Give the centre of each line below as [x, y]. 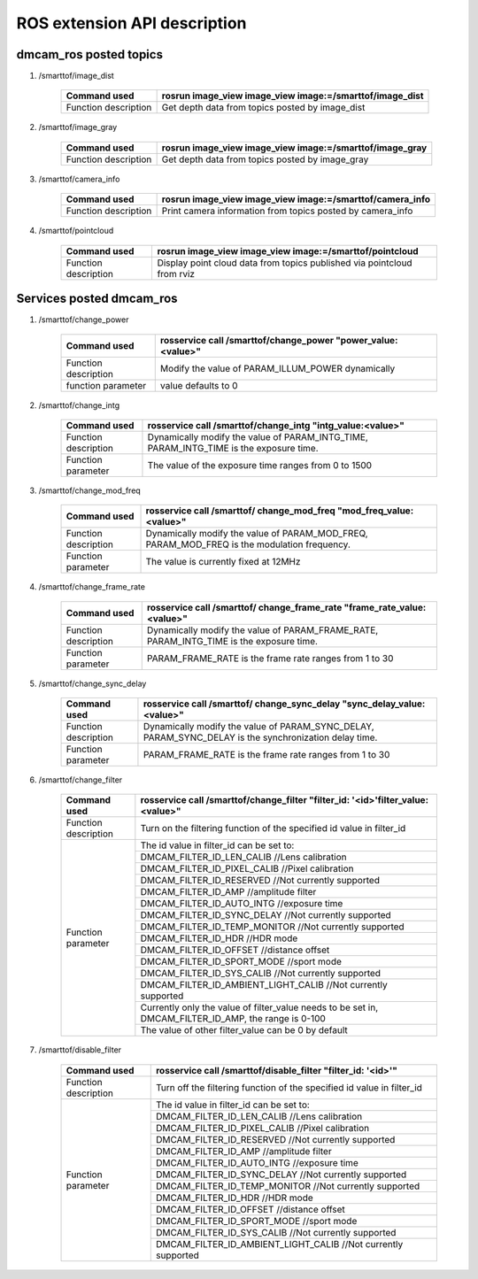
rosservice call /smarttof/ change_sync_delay [242, 704]
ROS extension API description [131, 23]
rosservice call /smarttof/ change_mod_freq [240, 511]
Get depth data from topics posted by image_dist [263, 108]
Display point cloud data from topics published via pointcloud [285, 263]
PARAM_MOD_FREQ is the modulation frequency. [248, 544]
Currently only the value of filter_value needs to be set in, [259, 1007]
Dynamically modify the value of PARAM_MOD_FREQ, [257, 534]
